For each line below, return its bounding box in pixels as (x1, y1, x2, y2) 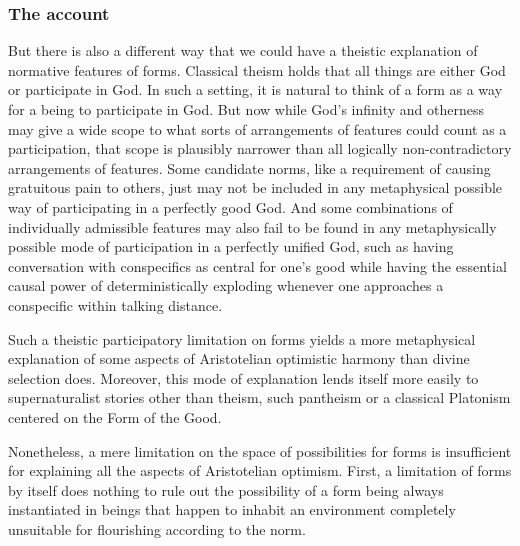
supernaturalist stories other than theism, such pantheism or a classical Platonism (8, 387, 511, 408)
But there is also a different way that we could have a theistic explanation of (8, 40, 478, 61)
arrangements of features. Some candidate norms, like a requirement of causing (8, 157, 491, 178)
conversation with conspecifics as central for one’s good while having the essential (8, 255, 507, 276)
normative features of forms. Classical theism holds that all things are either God (8, 59, 506, 80)
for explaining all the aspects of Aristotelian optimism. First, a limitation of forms (8, 460, 512, 481)
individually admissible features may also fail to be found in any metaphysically (8, 216, 497, 237)
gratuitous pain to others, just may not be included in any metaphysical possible (8, 177, 503, 198)
